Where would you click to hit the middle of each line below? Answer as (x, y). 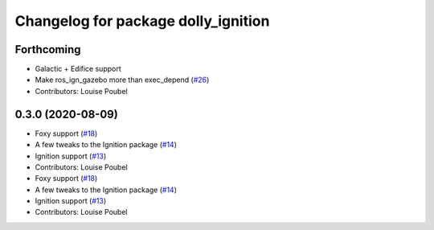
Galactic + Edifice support (78, 69)
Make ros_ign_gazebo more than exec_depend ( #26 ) (122, 80)
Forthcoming (48, 49)
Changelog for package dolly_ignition (142, 21)
